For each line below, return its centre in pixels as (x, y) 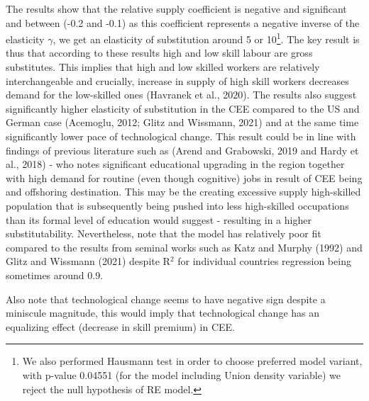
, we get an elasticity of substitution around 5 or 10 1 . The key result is (206, 38)
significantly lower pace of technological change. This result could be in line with (181, 136)
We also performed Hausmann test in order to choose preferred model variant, (192, 361)
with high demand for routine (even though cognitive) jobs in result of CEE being (184, 177)
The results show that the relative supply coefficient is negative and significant (176, 9)
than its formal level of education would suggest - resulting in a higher (159, 219)
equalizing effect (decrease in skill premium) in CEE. (120, 326)
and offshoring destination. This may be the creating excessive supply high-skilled (183, 192)
